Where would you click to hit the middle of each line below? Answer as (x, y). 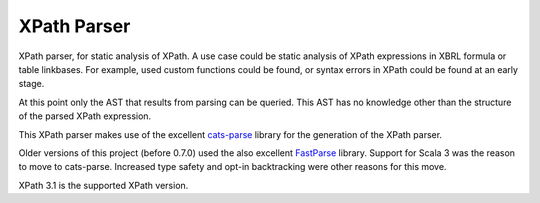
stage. (31, 84)
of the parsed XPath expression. (85, 116)
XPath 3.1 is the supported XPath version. (103, 185)
